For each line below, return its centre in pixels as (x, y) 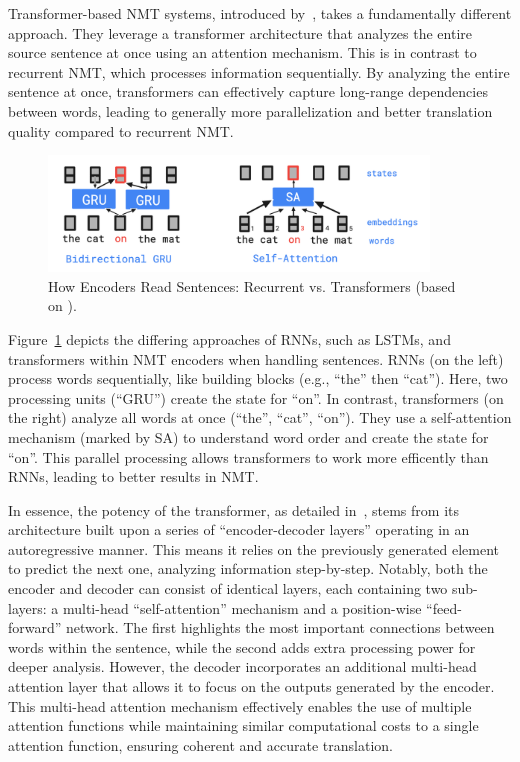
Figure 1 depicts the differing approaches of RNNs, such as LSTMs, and (229, 338)
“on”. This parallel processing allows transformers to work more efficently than (248, 456)
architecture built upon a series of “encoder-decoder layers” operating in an (239, 529)
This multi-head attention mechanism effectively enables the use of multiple (240, 705)
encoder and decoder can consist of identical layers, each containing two (228, 588)
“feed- (444, 607)
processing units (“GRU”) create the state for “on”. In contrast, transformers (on (256, 397)
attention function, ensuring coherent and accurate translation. (200, 744)
